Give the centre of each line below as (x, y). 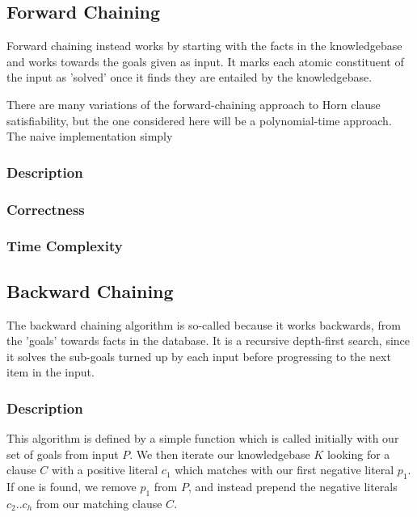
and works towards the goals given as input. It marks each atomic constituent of (205, 61)
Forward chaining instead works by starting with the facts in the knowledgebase (204, 46)
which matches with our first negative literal (284, 470)
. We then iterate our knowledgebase (220, 454)
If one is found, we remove (72, 487)
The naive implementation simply (90, 136)
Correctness (46, 209)
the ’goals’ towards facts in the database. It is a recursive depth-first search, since (208, 340)
